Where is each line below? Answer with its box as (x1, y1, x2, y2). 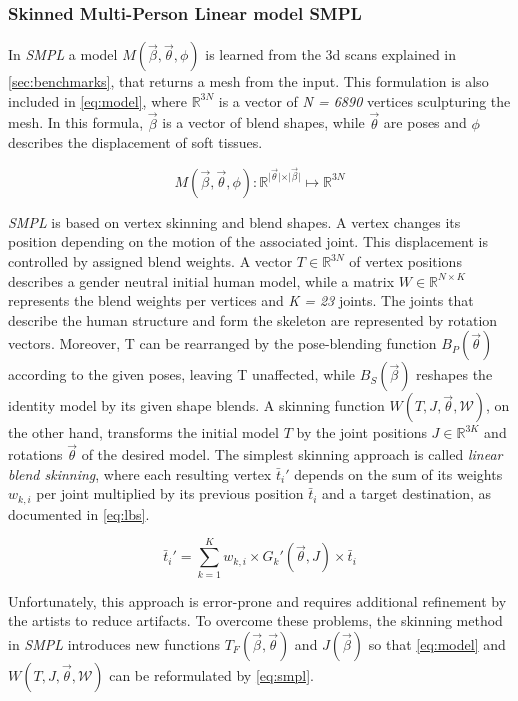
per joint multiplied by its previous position (36, 483, 304, 504)
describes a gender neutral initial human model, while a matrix (8, 270, 395, 291)
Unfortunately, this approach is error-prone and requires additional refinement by (8, 590, 507, 611)
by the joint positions (296, 422, 427, 443)
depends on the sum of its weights (294, 463, 503, 484)
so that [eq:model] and (368, 633, 506, 654)
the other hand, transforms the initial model (8, 422, 279, 443)
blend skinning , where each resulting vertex (8, 463, 272, 484)
